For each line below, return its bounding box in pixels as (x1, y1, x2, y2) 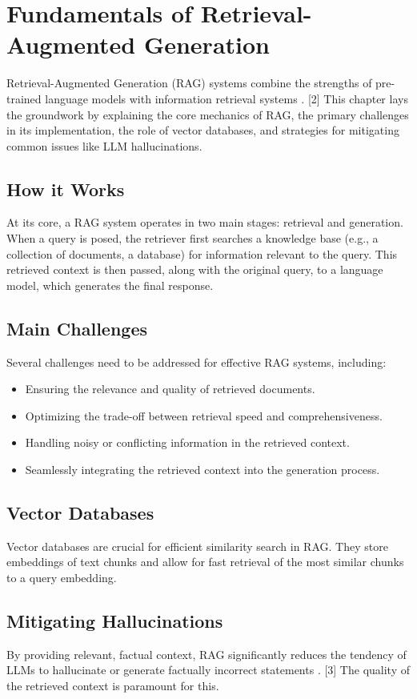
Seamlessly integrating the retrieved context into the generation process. (25, 461, 380, 478)
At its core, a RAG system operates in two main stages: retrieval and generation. (6, 214, 403, 231)
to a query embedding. (6, 569, 117, 586)
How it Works (6, 176, 125, 201)
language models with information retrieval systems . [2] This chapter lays (45, 90, 408, 106)
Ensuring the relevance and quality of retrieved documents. (25, 380, 315, 397)
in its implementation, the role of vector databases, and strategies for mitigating (6, 122, 399, 139)
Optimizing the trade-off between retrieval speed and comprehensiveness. (25, 407, 383, 424)
